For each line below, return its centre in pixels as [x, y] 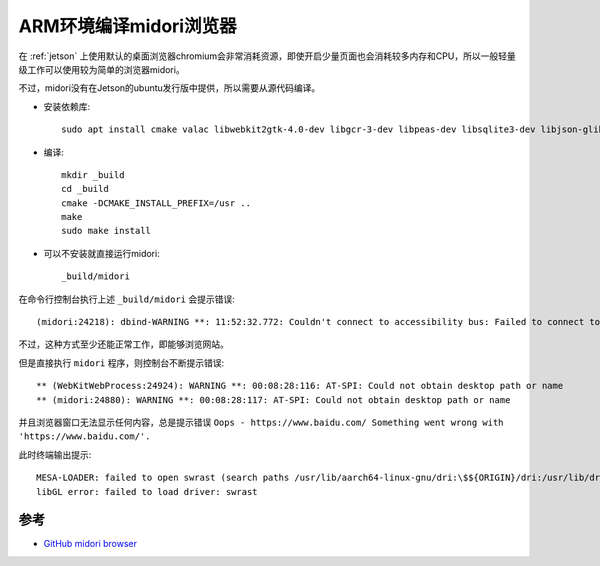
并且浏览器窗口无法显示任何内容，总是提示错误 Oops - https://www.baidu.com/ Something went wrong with [261, 422]
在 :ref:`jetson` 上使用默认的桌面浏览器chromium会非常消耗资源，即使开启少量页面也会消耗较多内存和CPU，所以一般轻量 [267, 56]
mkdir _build [93, 174]
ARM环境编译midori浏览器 [127, 26]
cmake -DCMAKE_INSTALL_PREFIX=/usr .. [156, 203]
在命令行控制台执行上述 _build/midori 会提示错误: [126, 299]
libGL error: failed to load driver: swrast [147, 491]
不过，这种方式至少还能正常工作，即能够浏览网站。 [123, 344]
